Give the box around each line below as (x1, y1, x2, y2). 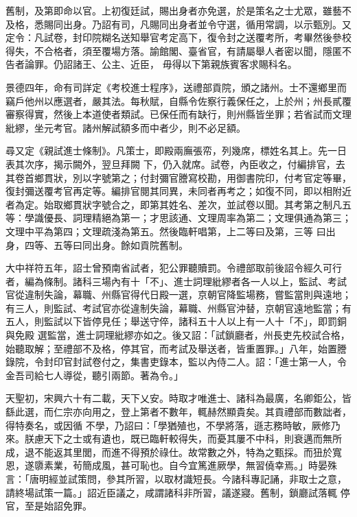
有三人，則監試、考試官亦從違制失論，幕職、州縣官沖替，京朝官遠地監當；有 (5, 300, 352, 315)
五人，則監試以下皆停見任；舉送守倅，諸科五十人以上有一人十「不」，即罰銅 (5, 314, 347, 328)
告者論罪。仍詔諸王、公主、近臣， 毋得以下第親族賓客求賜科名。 (5, 57, 297, 71)
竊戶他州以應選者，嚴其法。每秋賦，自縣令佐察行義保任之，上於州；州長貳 (5, 93, 342, 108)
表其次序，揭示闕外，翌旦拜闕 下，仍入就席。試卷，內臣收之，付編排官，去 (5, 156, 345, 171)
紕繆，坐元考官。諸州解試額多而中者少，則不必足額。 (5, 120, 246, 134)
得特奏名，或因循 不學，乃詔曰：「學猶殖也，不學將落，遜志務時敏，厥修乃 (5, 418, 341, 432)
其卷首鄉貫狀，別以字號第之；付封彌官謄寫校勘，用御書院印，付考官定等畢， (5, 170, 352, 184)
